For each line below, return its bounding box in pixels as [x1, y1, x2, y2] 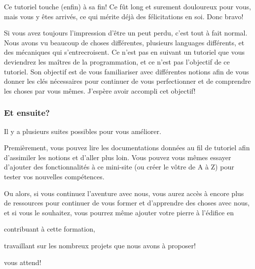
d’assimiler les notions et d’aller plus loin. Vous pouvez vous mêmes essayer [4, 152, 231, 162]
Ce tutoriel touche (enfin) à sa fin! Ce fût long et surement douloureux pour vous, [4, 1, 251, 11]
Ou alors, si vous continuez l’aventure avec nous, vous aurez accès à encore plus [4, 188, 244, 198]
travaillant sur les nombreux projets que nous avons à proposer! [4, 240, 196, 250]
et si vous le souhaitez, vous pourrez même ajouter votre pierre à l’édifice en [4, 207, 234, 217]
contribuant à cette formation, [4, 224, 95, 234]
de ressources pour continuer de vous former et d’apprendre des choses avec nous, [4, 198, 250, 208]
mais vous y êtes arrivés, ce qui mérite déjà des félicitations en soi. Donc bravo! [4, 11, 244, 21]
